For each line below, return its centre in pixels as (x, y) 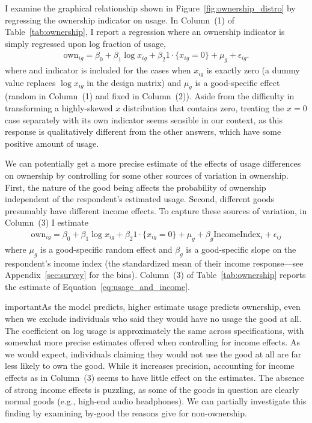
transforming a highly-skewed (59, 108)
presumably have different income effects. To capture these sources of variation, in (156, 210)
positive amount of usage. (52, 143)
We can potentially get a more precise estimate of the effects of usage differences (153, 163)
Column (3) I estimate (47, 222)
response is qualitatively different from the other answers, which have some (143, 131)
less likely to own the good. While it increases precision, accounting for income (150, 366)
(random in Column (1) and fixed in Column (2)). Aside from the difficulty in (150, 96)
